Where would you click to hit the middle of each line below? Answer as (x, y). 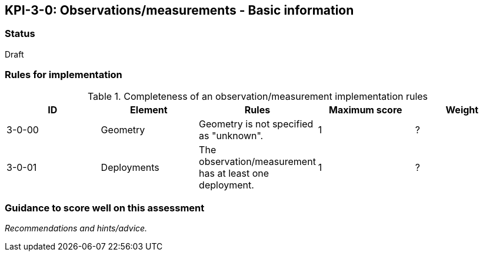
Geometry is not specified (256, 124)
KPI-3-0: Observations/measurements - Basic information (179, 10)
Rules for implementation (64, 75)
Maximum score (365, 110)
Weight (462, 110)
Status (20, 34)
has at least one (234, 173)
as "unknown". (231, 135)
